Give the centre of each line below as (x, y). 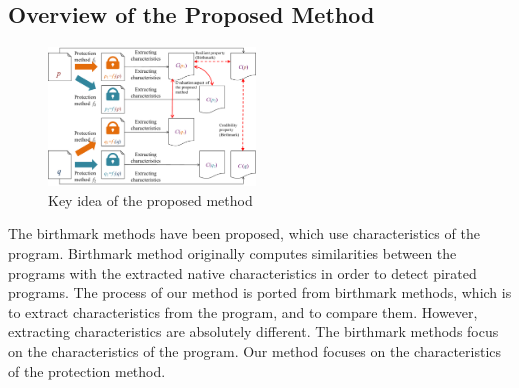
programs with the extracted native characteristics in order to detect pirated (242, 272)
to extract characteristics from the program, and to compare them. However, (243, 311)
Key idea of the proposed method (150, 199)
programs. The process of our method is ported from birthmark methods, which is (260, 292)
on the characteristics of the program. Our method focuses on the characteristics (255, 350)
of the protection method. (87, 370)
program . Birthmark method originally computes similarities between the (232, 252)
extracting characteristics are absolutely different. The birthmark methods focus (253, 331)
